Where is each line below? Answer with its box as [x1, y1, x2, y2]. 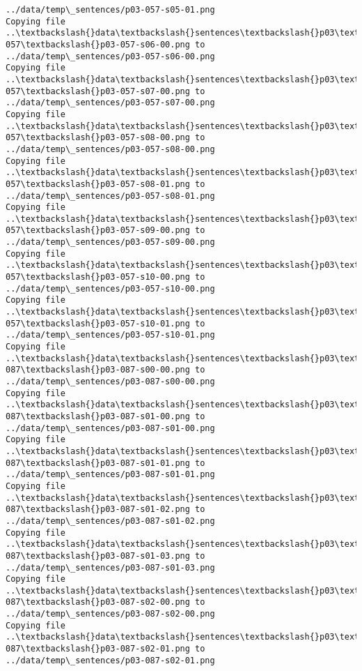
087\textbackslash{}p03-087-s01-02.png [6, 504, 190, 515]
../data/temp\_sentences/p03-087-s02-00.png [6, 609, 215, 619]
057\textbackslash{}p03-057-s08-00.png [6, 133, 190, 143]
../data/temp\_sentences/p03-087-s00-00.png [6, 377, 215, 386]
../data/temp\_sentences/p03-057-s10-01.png [6, 330, 215, 340]
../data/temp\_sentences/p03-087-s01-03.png [6, 562, 215, 573]
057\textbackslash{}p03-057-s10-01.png [6, 318, 190, 329]
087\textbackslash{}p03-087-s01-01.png [6, 458, 190, 468]
